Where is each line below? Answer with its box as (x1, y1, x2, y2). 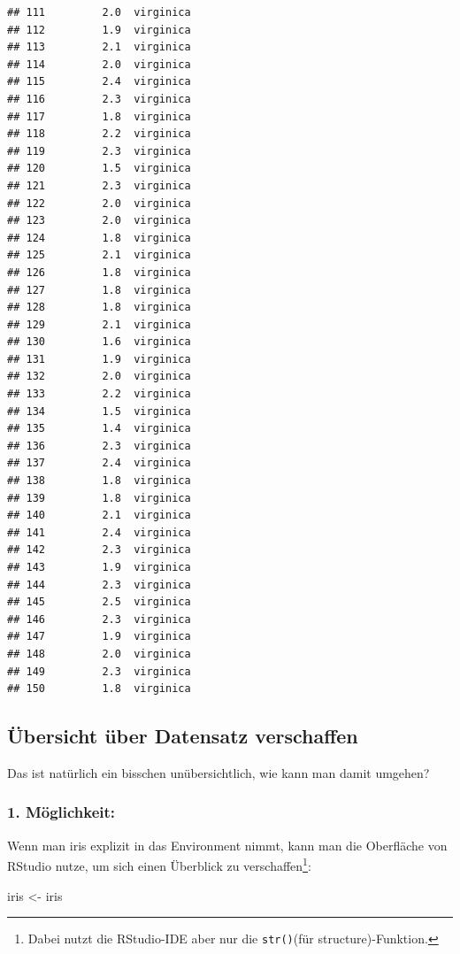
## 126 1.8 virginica (7, 265, 191, 279)
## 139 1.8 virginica (7, 491, 191, 504)
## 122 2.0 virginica (7, 196, 191, 210)
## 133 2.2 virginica (7, 388, 191, 401)
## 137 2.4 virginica (7, 457, 191, 470)
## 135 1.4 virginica (7, 422, 191, 435)
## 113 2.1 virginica (7, 41, 191, 54)
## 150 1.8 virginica (7, 682, 191, 696)
